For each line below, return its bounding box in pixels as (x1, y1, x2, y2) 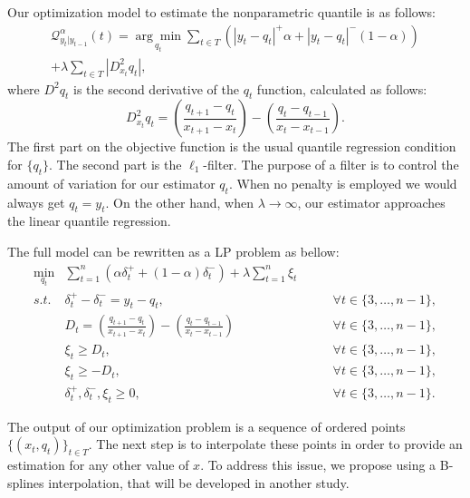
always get (7, 192, 65, 211)
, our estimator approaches (297, 192, 446, 211)
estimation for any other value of (7, 455, 189, 474)
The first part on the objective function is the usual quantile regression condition (7, 137, 456, 156)
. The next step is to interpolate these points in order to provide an (88, 435, 463, 454)
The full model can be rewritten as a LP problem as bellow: (7, 242, 340, 260)
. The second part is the (49, 155, 182, 174)
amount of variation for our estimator (7, 173, 216, 192)
